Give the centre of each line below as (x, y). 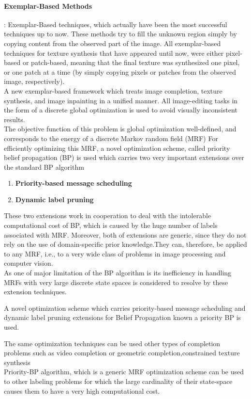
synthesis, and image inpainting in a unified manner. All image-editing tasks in (121, 100)
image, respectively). (34, 81)
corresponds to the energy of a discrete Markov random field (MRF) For (111, 138)
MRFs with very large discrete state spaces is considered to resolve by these (116, 282)
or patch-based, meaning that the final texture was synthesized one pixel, (131, 62)
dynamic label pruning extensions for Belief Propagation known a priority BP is (123, 317)
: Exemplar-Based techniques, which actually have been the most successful (116, 24)
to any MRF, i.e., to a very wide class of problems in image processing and (115, 253)
